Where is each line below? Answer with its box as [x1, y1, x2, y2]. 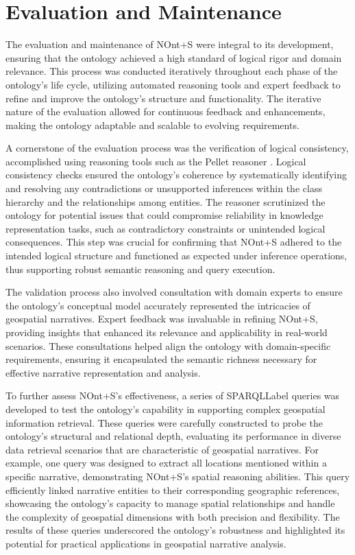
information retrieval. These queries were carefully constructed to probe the [5, 415, 323, 429]
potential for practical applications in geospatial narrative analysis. [5, 536, 286, 550]
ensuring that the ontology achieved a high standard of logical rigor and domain [5, 50, 342, 64]
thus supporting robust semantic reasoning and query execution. [5, 261, 276, 276]
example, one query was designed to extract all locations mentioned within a [5, 456, 327, 470]
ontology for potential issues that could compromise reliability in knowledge [5, 208, 323, 222]
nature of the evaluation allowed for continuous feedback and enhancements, [5, 104, 326, 119]
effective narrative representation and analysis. [5, 365, 201, 379]
